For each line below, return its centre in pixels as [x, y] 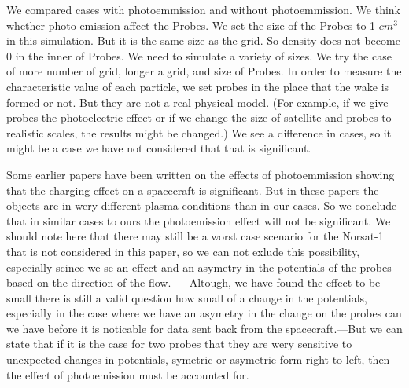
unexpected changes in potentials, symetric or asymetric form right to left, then [198, 359]
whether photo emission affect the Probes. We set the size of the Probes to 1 [191, 25]
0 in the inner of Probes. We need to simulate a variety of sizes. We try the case [199, 55]
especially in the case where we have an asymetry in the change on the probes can [204, 313]
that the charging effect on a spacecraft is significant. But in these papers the [193, 190]
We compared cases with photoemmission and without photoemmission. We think [204, 9]
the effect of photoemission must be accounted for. [128, 374]
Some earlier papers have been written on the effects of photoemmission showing [201, 174]
